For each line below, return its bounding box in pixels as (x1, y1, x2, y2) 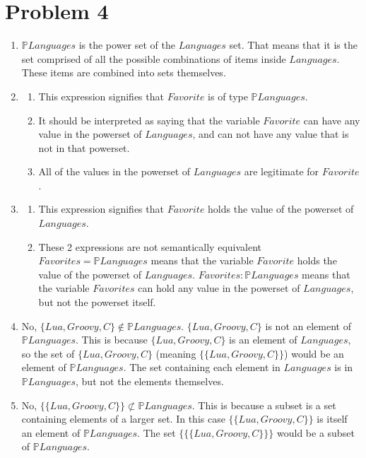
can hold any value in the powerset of (138, 281, 300, 295)
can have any (303, 112, 360, 127)
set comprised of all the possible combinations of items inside (21, 51, 286, 66)
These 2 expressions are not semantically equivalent (38, 239, 262, 254)
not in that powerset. (38, 140, 130, 155)
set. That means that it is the (229, 37, 358, 52)
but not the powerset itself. (38, 295, 156, 310)
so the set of (21, 346, 75, 360)
